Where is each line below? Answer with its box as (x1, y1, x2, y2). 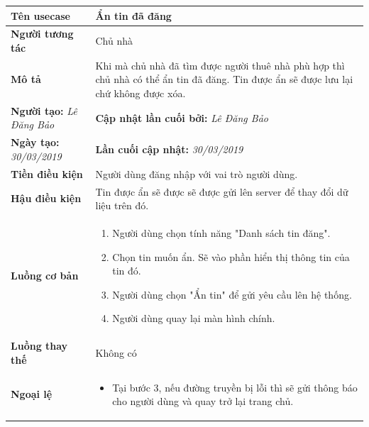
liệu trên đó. (95, 198, 149, 213)
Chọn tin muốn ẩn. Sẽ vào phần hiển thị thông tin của (112, 249, 350, 264)
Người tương (11, 26, 74, 41)
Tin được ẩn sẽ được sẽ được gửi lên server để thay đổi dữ (95, 184, 348, 199)
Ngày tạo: (11, 135, 60, 150)
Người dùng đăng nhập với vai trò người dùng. (95, 166, 298, 181)
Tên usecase (11, 8, 70, 23)
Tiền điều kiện (11, 166, 83, 181)
